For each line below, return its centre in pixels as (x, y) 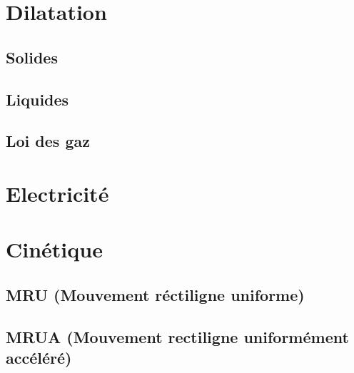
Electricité (57, 193)
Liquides (37, 99)
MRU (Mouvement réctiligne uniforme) (155, 294)
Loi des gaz (48, 141)
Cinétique (54, 249)
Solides (32, 57)
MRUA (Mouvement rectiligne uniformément (177, 336)
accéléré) (39, 358)
